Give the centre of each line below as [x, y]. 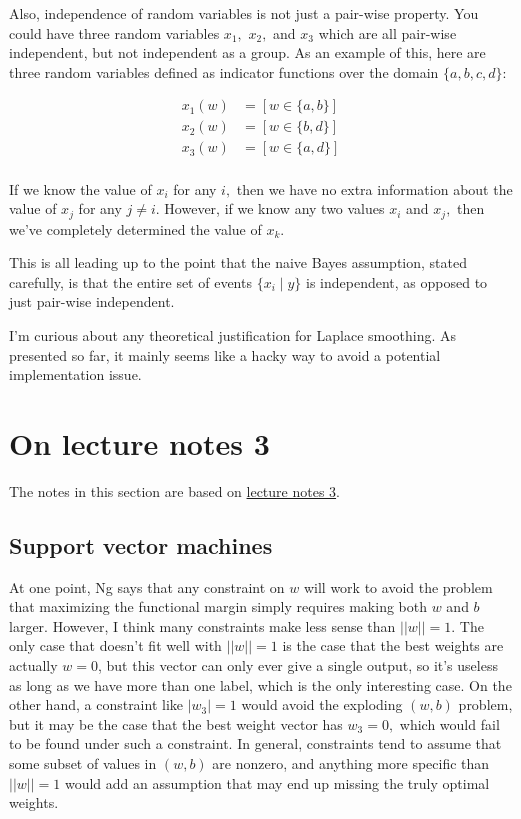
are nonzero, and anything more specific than [351, 762]
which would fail [449, 723]
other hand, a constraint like [96, 704]
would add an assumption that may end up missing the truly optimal [277, 782]
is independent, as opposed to [397, 281]
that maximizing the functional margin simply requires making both [218, 606]
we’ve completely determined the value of [135, 228]
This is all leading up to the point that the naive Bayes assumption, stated [238, 262]
